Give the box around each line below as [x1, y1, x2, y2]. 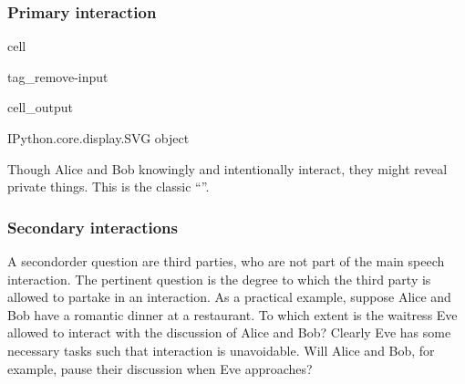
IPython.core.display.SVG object [7, 129, 190, 147]
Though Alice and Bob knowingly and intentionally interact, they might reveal [7, 159, 448, 178]
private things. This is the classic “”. [7, 177, 210, 196]
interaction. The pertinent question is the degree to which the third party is [7, 269, 431, 288]
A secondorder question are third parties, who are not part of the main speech [7, 252, 445, 270]
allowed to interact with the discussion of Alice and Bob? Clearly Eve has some [7, 323, 451, 342]
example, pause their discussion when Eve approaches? [7, 358, 313, 378]
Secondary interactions [7, 215, 179, 238]
